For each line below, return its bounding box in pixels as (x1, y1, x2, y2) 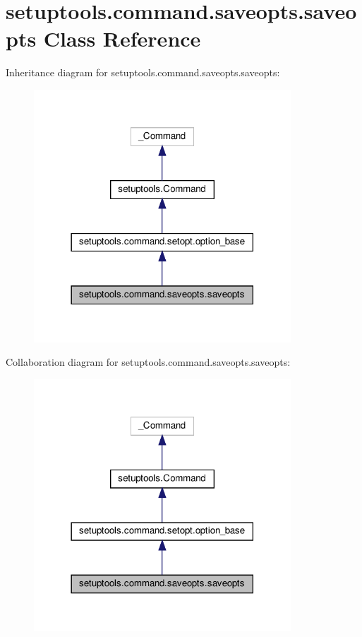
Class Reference (43, 24, 201, 53)
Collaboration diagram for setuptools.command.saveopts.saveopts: (6, 355, 291, 369)
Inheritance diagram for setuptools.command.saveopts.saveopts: (6, 65, 280, 80)
